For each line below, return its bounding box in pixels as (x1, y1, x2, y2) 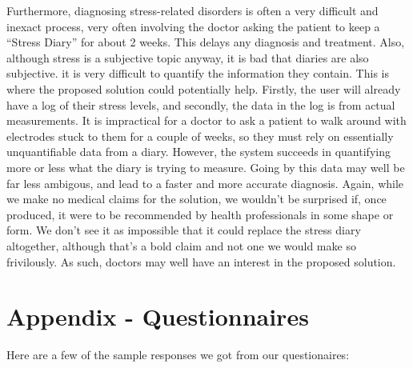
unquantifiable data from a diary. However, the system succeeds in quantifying (6, 143, 391, 160)
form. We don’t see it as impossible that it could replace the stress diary (6, 222, 361, 238)
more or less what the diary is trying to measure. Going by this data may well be (6, 158, 405, 175)
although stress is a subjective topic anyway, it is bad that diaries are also (6, 49, 369, 66)
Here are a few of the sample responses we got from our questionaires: (6, 346, 350, 363)
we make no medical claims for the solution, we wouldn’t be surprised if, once (6, 190, 387, 207)
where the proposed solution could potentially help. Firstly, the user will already (6, 80, 401, 97)
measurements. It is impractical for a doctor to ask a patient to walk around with (6, 112, 407, 129)
